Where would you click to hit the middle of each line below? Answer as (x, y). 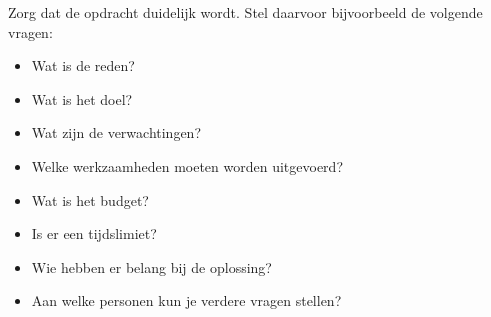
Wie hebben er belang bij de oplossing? (151, 266)
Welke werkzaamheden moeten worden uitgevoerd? (187, 165)
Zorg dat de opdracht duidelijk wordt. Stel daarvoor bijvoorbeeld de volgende (245, 12)
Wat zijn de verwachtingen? (116, 132)
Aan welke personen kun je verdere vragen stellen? (186, 300)
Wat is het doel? (82, 98)
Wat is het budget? (90, 199)
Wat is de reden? (83, 65)
